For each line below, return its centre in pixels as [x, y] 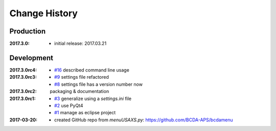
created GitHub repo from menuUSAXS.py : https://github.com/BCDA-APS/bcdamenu [144, 120]
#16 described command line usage [92, 70]
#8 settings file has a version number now [99, 84]
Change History [43, 13]
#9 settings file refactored [82, 77]
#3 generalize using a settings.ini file [93, 99]
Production [28, 31]
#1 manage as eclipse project [85, 113]
